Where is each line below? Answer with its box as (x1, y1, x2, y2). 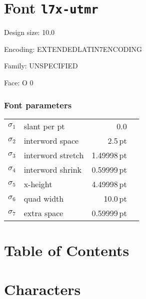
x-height (23, 178, 52, 190)
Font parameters (4, 98, 72, 111)
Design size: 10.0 (4, 27, 55, 37)
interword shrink (23, 163, 82, 175)
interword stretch (23, 149, 84, 161)
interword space (23, 134, 79, 146)
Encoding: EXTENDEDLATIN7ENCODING (4, 43, 142, 54)
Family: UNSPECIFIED (4, 60, 78, 71)
